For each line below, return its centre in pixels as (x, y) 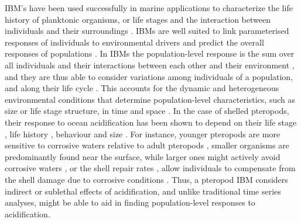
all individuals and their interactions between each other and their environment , (150, 65)
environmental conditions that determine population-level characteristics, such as (150, 99)
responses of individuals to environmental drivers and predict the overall (134, 42)
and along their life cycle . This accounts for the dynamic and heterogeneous (142, 88)
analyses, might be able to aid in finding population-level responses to (130, 202)
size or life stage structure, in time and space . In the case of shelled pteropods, (147, 111)
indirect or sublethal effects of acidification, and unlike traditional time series (143, 191)
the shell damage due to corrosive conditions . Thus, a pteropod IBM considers (146, 179)
